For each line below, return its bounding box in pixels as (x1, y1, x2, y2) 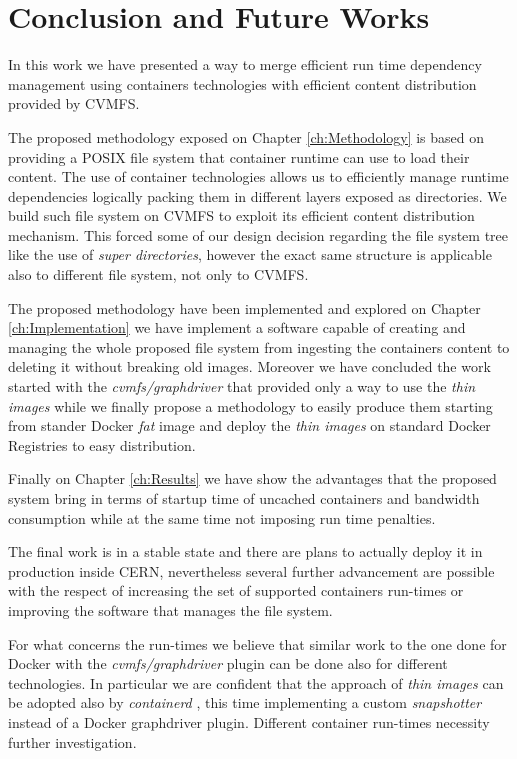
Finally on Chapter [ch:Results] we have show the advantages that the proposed (8, 468, 497, 489)
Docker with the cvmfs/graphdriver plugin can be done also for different (8, 653, 448, 674)
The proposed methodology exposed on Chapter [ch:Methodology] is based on (8, 126, 485, 147)
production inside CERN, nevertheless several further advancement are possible (8, 560, 495, 581)
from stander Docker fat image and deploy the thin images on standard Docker (8, 415, 491, 436)
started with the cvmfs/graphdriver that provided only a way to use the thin (8, 376, 476, 397)
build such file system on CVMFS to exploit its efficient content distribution (8, 205, 475, 226)
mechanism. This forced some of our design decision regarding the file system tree (8, 224, 509, 245)
